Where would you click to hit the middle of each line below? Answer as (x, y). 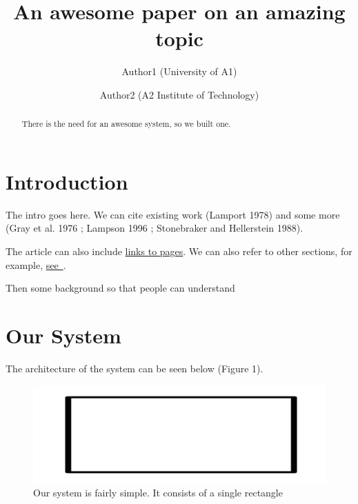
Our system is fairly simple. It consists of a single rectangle (158, 493)
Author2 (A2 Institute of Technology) (179, 94)
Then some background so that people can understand (120, 288)
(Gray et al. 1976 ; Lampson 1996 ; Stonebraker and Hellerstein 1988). (155, 228)
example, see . (36, 264)
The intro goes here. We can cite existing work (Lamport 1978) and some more (173, 214)
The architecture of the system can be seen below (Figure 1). (135, 368)
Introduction (67, 181)
